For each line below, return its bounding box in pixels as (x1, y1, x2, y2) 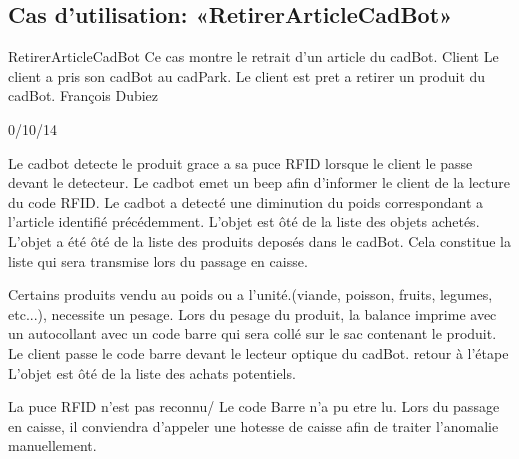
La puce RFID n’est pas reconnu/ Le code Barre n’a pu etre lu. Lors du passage (8, 396, 500, 417)
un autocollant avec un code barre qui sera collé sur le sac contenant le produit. (8, 323, 497, 344)
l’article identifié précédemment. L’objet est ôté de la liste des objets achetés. (8, 211, 480, 232)
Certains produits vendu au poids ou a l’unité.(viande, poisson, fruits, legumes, (8, 284, 493, 305)
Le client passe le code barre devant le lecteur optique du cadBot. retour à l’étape (8, 342, 509, 363)
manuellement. (8, 435, 97, 456)
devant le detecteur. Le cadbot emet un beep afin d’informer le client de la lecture (8, 172, 510, 193)
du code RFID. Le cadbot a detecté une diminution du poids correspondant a (8, 191, 484, 212)
